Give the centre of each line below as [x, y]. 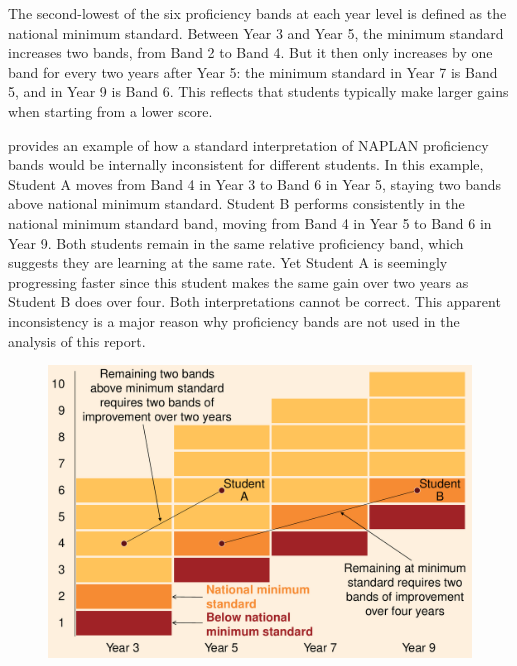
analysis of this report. [77, 340]
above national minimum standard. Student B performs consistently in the [236, 203]
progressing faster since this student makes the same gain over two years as [238, 281]
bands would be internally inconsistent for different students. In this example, [246, 164]
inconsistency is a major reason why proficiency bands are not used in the [234, 320]
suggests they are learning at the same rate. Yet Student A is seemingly [228, 262]
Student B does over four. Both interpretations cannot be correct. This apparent [254, 301]
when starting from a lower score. [110, 110]
